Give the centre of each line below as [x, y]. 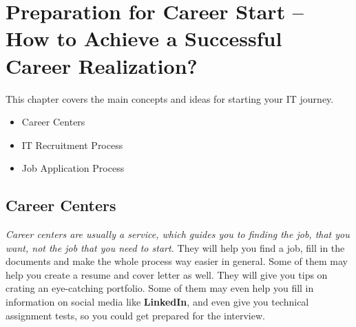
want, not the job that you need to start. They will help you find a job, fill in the [175, 247]
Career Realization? [102, 65]
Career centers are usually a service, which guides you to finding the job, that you [178, 234]
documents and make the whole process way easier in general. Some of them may [177, 261]
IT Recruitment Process [72, 145]
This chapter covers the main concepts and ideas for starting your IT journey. [170, 98]
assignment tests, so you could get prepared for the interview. [135, 315]
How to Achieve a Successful [144, 38]
